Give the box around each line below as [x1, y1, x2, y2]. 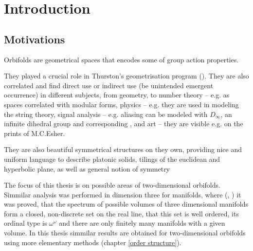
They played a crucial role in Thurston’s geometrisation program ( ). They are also [4, 71, 249, 81]
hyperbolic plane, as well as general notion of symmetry [4, 163, 170, 174]
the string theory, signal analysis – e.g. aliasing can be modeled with [4, 109, 208, 119]
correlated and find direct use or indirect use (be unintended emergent [4, 80, 214, 90]
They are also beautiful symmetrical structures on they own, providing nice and [4, 144, 242, 154]
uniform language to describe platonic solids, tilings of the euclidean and [4, 154, 220, 164]
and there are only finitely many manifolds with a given [59, 218, 225, 228]
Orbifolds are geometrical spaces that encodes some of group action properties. [4, 54, 239, 64]
